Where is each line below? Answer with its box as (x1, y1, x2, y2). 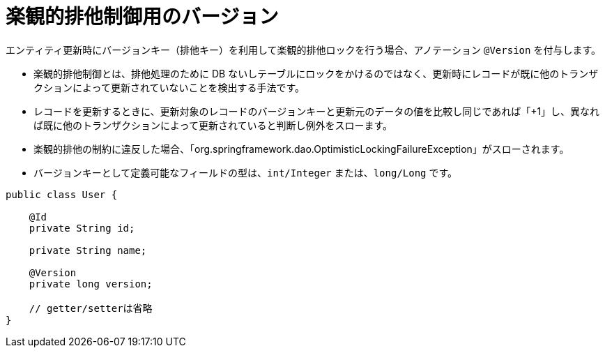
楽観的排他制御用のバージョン (6, 5, 279, 29)
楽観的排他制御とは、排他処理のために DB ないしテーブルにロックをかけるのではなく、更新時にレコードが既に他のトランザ (33, 67, 599, 80)
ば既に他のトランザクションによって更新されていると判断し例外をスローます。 (33, 119, 393, 131)
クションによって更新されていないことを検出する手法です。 (33, 81, 305, 93)
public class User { (6, 188, 118, 200)
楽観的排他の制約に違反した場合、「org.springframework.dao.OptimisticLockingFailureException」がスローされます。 (33, 142, 569, 155)
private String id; (29, 222, 135, 234)
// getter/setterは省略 (29, 302, 153, 314)
